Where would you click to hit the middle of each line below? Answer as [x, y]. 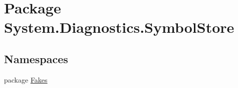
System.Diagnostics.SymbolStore [119, 27]
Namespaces [36, 58]
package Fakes [26, 79]
